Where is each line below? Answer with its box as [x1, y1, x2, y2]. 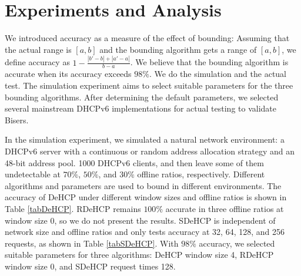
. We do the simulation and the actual [149, 68, 286, 80]
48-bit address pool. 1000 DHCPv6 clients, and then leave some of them [5, 156, 264, 169]
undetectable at [5, 168, 61, 180]
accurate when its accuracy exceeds [5, 68, 132, 80]
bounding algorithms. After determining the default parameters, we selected [5, 90, 279, 103]
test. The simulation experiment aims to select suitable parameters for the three [5, 79, 293, 92]
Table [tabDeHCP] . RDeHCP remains [5, 202, 141, 214]
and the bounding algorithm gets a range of [99, 43, 257, 55]
